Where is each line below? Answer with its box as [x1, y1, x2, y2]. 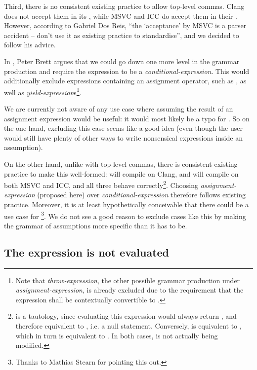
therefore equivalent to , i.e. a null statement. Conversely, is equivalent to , [15, 321, 242, 331]
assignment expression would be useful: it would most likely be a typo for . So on [4, 113, 250, 123]
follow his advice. [4, 39, 56, 50]
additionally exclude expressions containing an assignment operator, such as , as [4, 75, 247, 86]
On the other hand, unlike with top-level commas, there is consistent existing [4, 158, 238, 169]
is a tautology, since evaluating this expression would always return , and [15, 311, 237, 321]
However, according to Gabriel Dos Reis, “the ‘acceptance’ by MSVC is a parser [4, 20, 247, 31]
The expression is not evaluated [4, 244, 170, 259]
